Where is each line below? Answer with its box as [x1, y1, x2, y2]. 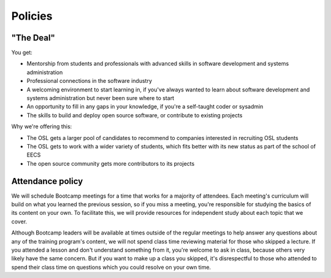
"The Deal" [11, 33, 55, 43]
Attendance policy [11, 176, 83, 187]
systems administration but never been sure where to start [26, 95, 175, 102]
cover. [11, 218, 28, 225]
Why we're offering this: [11, 123, 72, 130]
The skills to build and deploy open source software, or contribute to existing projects [26, 111, 243, 119]
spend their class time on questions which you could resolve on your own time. [11, 263, 211, 271]
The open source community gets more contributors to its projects [26, 160, 195, 167]
